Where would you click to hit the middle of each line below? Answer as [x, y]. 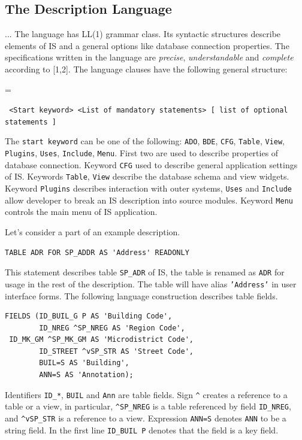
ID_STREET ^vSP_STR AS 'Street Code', [116, 351]
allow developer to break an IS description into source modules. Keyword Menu [149, 200]
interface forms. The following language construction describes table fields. [141, 295]
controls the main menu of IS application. [81, 212]
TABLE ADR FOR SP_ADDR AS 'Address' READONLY [97, 252]
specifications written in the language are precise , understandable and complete [149, 57]
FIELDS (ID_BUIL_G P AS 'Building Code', [89, 316]
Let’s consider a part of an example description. [93, 232]
